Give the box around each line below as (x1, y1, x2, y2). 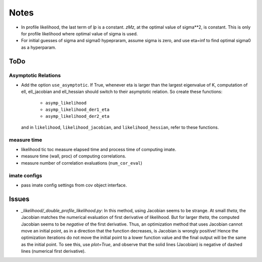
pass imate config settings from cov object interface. (21, 182, 127, 188)
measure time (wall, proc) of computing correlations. (21, 153, 126, 159)
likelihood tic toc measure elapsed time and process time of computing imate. (21, 146, 177, 152)
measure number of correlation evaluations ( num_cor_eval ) (21, 160, 143, 166)
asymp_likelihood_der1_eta (45, 107, 110, 112)
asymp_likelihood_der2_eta (45, 114, 110, 119)
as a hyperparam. (21, 44, 57, 50)
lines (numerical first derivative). (21, 248, 86, 254)
